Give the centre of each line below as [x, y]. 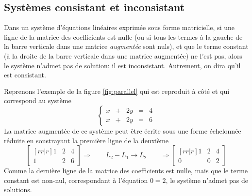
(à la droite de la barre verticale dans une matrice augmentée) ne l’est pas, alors [123, 55]
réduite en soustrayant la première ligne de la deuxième [86, 140]
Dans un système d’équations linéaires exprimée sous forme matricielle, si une [119, 27]
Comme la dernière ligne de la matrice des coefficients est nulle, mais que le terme [126, 171]
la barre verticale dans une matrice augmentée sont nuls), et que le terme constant [126, 46]
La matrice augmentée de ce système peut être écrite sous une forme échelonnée [123, 130]
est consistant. [25, 75]
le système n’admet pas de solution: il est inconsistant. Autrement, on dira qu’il [122, 65]
